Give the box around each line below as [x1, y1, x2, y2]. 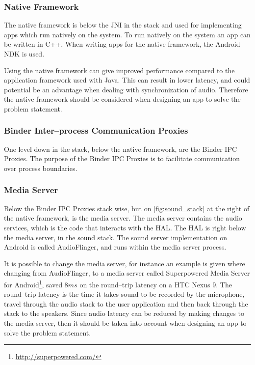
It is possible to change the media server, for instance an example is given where [4, 258, 245, 268]
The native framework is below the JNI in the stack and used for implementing [4, 20, 242, 30]
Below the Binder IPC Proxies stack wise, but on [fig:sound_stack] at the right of [4, 203, 250, 213]
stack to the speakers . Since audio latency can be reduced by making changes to [4, 308, 244, 318]
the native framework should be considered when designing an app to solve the [4, 94, 241, 104]
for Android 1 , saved [4, 278, 63, 289]
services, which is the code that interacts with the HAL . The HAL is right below [4, 222, 246, 232]
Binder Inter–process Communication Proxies [4, 124, 188, 137]
